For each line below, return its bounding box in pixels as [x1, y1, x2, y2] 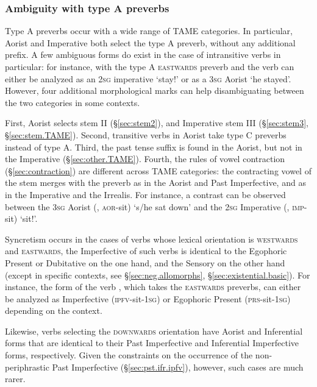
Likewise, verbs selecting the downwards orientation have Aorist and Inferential [5, 324, 303, 337]
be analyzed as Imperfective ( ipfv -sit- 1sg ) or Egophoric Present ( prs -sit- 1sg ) [5, 292, 291, 305]
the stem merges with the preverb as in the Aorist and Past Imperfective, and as [5, 176, 306, 189]
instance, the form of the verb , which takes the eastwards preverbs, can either [5, 280, 301, 293]
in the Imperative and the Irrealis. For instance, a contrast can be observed [5, 188, 286, 201]
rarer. [5, 372, 26, 385]
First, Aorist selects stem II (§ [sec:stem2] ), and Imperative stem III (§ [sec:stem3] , [5, 116, 308, 129]
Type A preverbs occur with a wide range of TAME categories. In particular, [5, 24, 293, 37]
